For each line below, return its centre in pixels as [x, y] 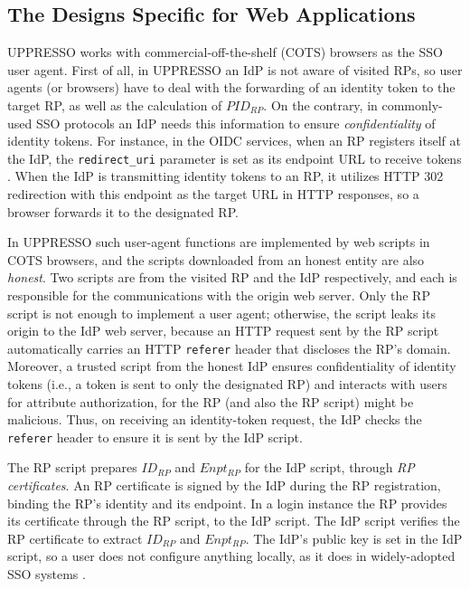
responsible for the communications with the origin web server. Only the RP [219, 294]
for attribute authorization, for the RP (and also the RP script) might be [211, 401]
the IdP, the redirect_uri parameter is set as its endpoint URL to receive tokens [235, 158]
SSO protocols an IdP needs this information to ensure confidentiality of [235, 123]
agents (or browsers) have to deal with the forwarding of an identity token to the [231, 87]
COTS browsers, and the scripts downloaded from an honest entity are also [216, 259]
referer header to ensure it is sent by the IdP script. [155, 437]
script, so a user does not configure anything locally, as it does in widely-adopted [231, 556]
